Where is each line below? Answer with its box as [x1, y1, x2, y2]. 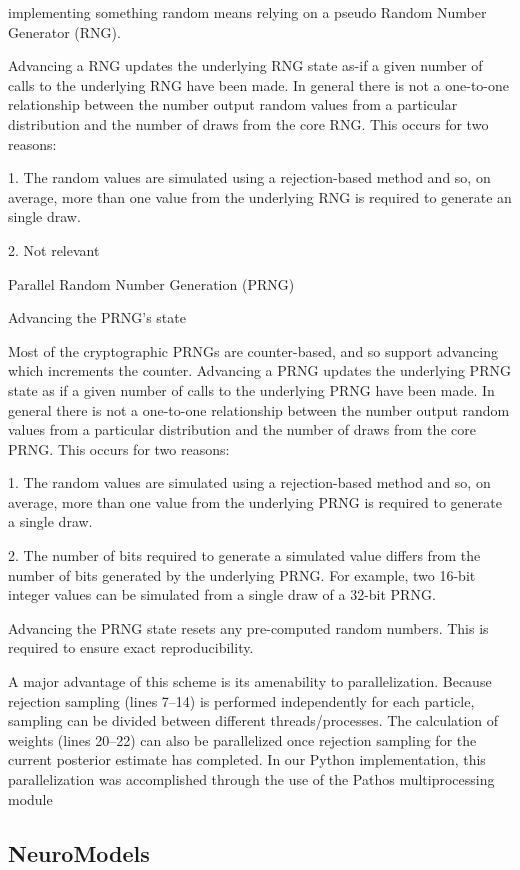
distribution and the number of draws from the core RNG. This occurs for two [8, 113, 489, 134]
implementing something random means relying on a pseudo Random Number [8, 2, 487, 22]
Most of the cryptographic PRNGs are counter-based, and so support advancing [8, 340, 498, 361]
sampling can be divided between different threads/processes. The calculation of [8, 710, 499, 731]
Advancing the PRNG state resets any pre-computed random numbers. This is [8, 617, 489, 638]
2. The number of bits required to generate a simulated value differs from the [8, 545, 481, 566]
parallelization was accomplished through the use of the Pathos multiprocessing [8, 769, 495, 789]
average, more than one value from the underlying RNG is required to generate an [8, 186, 512, 207]
